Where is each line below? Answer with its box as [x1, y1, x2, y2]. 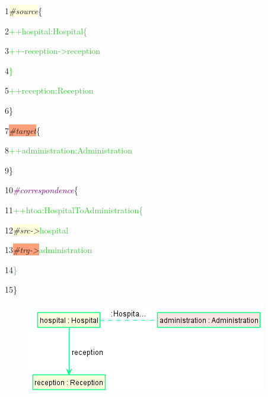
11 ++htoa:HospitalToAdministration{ [5, 203, 143, 216]
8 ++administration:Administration [5, 144, 132, 156]
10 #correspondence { [5, 184, 78, 196]
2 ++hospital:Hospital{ [5, 24, 88, 37]
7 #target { [5, 124, 40, 136]
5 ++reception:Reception [5, 84, 94, 97]
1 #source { [5, 5, 43, 17]
